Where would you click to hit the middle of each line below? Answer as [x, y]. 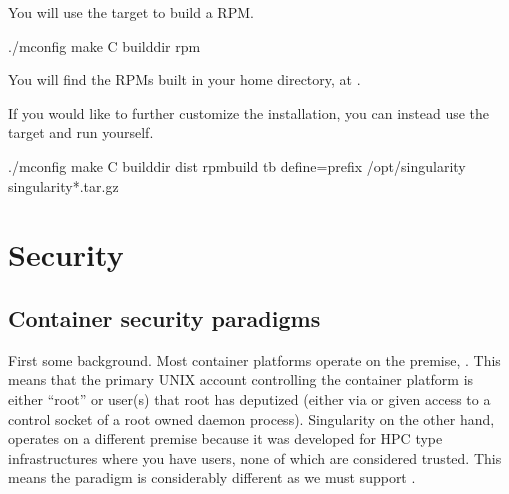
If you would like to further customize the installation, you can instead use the [249, 112]
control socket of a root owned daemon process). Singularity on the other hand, [251, 418]
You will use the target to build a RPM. [131, 12]
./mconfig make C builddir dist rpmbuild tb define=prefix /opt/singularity [237, 165]
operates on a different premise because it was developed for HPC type [225, 438]
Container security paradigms [164, 317]
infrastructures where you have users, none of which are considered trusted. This [255, 457]
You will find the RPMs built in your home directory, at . [184, 79]
